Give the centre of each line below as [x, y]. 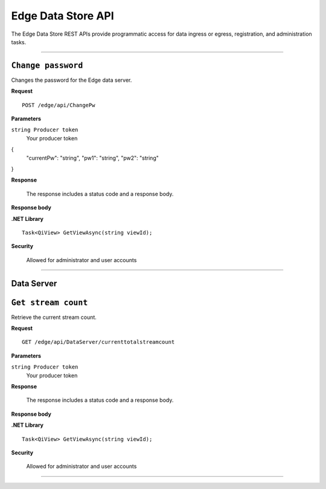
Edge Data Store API [62, 16]
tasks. [19, 42]
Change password [47, 65]
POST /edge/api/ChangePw [59, 105]
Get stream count [50, 302]
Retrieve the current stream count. [54, 317]
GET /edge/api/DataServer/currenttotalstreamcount [98, 342]
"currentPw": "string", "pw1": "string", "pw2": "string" [93, 158]
